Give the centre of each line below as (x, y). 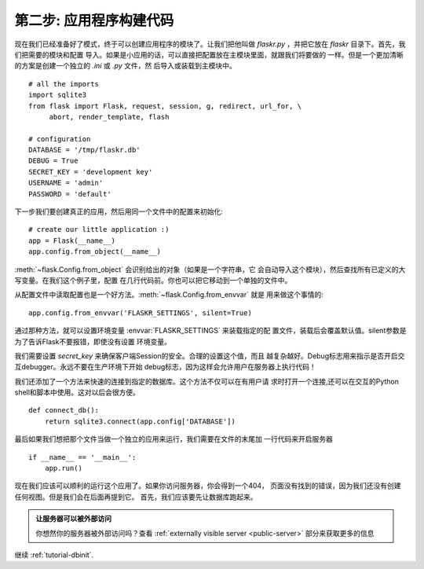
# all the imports (64, 84)
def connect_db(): (64, 410)
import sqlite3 (58, 95)
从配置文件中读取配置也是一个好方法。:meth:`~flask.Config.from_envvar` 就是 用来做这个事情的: (169, 295)
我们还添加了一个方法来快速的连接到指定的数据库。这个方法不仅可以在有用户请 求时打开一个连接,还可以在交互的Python (207, 381)
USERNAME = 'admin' (66, 183)
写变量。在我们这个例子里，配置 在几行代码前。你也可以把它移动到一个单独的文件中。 (153, 280)
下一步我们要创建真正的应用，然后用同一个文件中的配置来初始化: (119, 211)
